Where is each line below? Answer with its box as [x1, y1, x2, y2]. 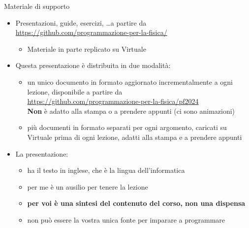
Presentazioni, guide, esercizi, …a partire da [15, 17, 147, 28]
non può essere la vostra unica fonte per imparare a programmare [27, 214, 225, 225]
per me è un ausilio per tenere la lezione [27, 181, 148, 192]
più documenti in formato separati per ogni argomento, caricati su [27, 122, 227, 132]
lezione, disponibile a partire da [27, 86, 123, 97]
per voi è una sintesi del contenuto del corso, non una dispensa [27, 198, 246, 208]
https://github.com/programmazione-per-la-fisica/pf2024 [27, 96, 199, 106]
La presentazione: [15, 148, 68, 159]
